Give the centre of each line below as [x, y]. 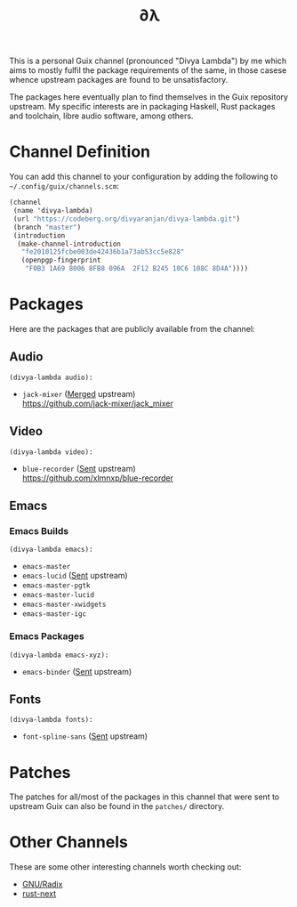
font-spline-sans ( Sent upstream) [85, 736]
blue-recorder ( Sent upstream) [79, 468]
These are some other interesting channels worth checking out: [125, 867]
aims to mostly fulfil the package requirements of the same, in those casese [148, 70]
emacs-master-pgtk [56, 586]
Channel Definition [80, 152]
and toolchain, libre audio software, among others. [101, 116]
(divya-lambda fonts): [51, 720]
